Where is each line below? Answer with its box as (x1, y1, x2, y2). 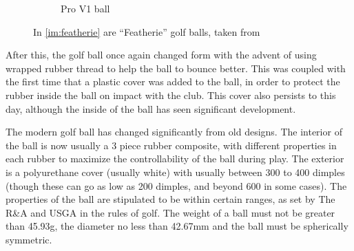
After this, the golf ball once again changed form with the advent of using (6, 47, 317, 62)
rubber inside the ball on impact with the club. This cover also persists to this (6, 87, 336, 102)
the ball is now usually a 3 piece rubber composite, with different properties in (6, 138, 337, 152)
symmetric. (6, 232, 52, 246)
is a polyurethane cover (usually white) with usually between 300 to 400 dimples (6, 164, 345, 179)
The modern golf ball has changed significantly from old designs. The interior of (6, 124, 342, 139)
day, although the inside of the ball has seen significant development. (6, 101, 296, 116)
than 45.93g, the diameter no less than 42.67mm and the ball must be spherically (6, 219, 348, 233)
